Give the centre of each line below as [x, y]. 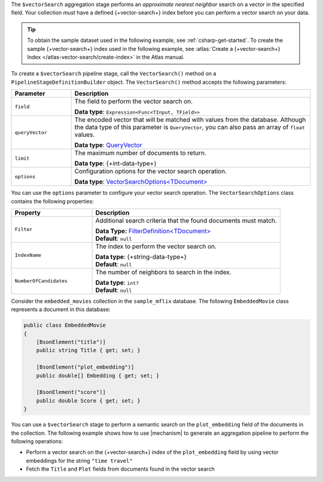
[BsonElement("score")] [71, 392]
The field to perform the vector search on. [134, 102]
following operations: [37, 441]
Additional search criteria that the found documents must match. [186, 220]
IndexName [28, 255]
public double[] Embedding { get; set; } [98, 376]
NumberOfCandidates [41, 281]
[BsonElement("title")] [71, 342]
